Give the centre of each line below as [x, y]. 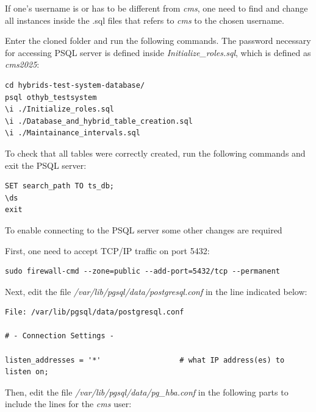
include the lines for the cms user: [68, 404]
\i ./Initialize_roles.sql [59, 109]
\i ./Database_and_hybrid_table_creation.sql [99, 121]
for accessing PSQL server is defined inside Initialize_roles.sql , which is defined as [158, 52]
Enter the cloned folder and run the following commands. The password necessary [158, 41]
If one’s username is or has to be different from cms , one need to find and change [156, 8]
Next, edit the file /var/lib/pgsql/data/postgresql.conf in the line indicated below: [156, 291]
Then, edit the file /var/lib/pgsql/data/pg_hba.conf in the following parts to [147, 392]
